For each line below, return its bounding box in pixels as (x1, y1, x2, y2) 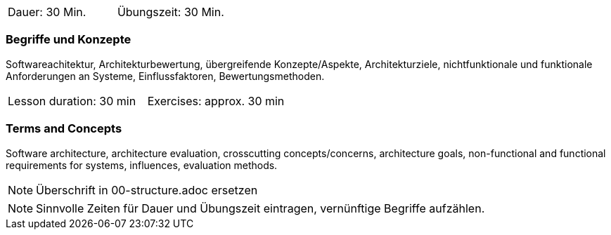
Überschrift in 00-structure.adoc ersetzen (36, 182, 258, 197)
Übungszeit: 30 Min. (117, 5, 224, 19)
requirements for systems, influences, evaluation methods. (6, 159, 278, 171)
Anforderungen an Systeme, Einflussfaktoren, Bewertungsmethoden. (6, 69, 325, 82)
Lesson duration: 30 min (8, 93, 136, 108)
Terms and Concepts (6, 121, 122, 136)
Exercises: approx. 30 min (147, 93, 285, 108)
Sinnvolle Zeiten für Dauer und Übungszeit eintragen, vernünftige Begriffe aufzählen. (36, 201, 485, 215)
